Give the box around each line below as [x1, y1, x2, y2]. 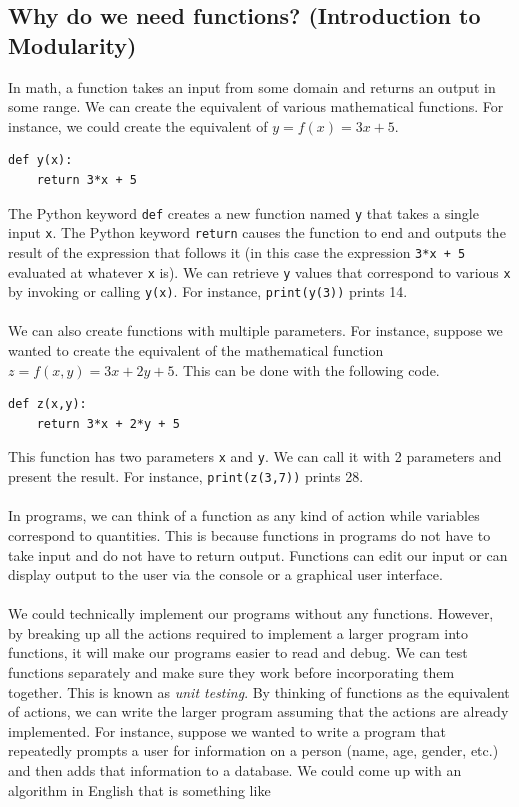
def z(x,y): [8, 397, 87, 412]
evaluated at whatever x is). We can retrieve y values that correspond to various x [8, 261, 511, 282]
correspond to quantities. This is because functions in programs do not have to [8, 524, 491, 545]
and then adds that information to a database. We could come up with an [8, 760, 462, 781]
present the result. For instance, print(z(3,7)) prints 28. [8, 466, 364, 487]
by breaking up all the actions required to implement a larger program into [8, 622, 469, 643]
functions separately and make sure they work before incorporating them [8, 662, 455, 683]
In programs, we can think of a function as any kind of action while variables [8, 505, 480, 526]
